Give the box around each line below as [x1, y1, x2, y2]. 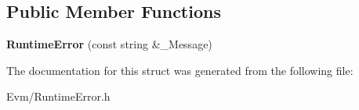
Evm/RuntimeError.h [6, 88, 111, 105]
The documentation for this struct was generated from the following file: [6, 62, 354, 78]
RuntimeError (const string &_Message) [6, 36, 212, 52]
